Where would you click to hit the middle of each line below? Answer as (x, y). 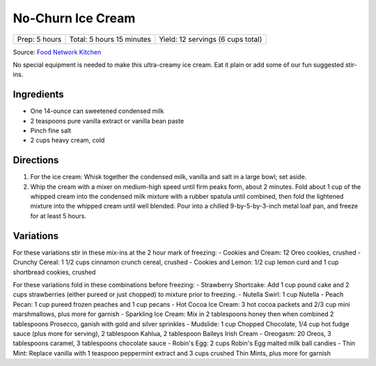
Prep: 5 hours (39, 39)
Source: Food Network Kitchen (57, 52)
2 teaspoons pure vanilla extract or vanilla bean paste (107, 121)
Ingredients (38, 94)
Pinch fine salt (51, 131)
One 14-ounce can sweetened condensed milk (97, 111)
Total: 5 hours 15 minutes (110, 39)
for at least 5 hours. (58, 215)
